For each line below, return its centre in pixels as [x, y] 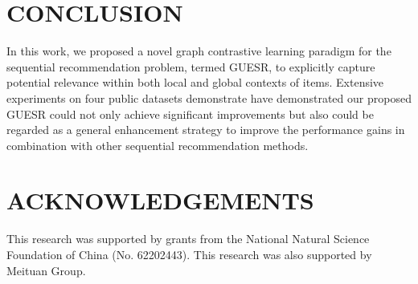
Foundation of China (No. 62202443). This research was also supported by [189, 254]
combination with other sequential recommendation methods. [158, 145]
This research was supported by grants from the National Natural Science [188, 239]
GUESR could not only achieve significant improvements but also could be [190, 114]
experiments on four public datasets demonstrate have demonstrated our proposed [209, 97]
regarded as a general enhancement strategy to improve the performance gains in [206, 130]
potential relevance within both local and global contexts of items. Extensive [195, 82]
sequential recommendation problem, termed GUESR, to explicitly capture [191, 66]
